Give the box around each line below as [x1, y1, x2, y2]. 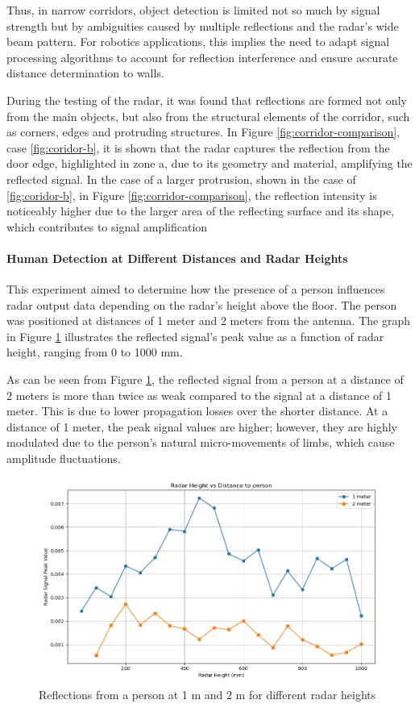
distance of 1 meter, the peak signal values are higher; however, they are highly [6, 418, 397, 435]
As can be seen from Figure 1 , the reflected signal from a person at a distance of [6, 371, 404, 388]
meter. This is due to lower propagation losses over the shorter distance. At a [6, 402, 388, 419]
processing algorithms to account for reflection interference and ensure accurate [6, 48, 398, 65]
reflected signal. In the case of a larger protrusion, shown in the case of [6, 170, 356, 187]
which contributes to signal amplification [6, 218, 208, 235]
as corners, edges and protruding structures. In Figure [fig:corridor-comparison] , [6, 123, 400, 140]
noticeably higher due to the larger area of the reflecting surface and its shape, [6, 202, 395, 219]
